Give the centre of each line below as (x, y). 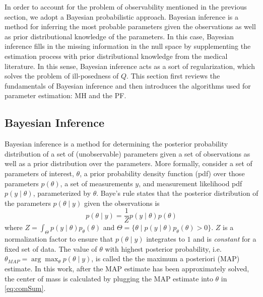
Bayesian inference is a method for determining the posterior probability (116, 144)
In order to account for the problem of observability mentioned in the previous (126, 7)
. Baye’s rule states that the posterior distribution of (177, 193)
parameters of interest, (39, 173)
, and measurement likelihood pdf (190, 183)
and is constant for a (225, 239)
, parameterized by (62, 193)
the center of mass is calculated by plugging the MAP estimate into (109, 278)
